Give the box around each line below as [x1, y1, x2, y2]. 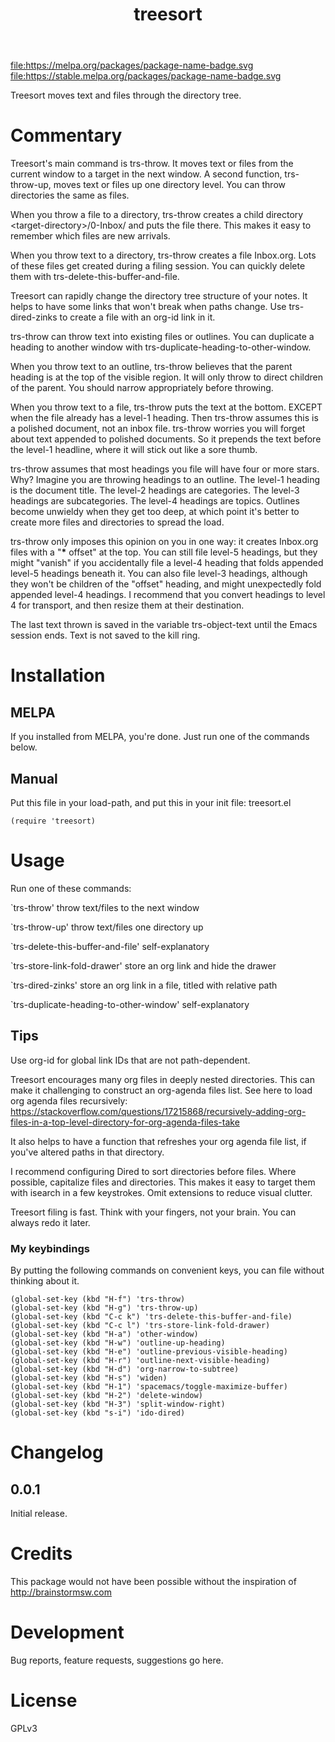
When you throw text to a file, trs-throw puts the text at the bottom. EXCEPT [10, 401, 323, 413]
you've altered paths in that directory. [10, 1146, 165, 1158]
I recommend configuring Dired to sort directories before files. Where [10, 1165, 297, 1177]
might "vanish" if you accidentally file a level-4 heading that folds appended [10, 557, 324, 569]
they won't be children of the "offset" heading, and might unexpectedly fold [10, 578, 322, 590]
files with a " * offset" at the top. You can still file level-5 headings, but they [10, 546, 318, 558]
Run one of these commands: [10, 882, 132, 894]
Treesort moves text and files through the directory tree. [10, 89, 242, 102]
